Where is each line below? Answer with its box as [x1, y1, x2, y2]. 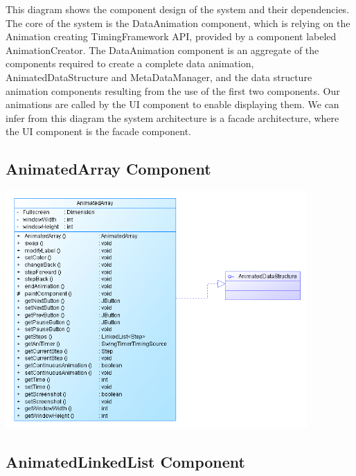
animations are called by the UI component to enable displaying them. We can [6, 97, 339, 112]
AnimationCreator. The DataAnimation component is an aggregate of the [6, 42, 319, 57]
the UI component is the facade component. [6, 124, 192, 139]
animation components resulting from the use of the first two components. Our [6, 83, 340, 98]
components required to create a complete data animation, [6, 56, 254, 71]
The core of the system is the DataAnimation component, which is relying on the [6, 15, 350, 30]
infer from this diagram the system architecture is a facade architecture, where [6, 110, 339, 125]
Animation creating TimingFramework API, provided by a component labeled [6, 29, 337, 44]
